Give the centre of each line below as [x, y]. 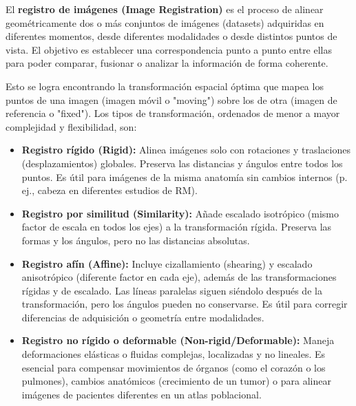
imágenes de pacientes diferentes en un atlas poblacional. [142, 394]
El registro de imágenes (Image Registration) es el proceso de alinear [165, 9]
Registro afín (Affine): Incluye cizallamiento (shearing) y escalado [167, 263]
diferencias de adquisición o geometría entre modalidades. [143, 317]
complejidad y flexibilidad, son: [71, 126]
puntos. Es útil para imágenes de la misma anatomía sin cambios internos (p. [185, 177]
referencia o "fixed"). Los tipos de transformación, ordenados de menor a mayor [173, 113]
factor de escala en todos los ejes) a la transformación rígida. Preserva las [177, 227]
